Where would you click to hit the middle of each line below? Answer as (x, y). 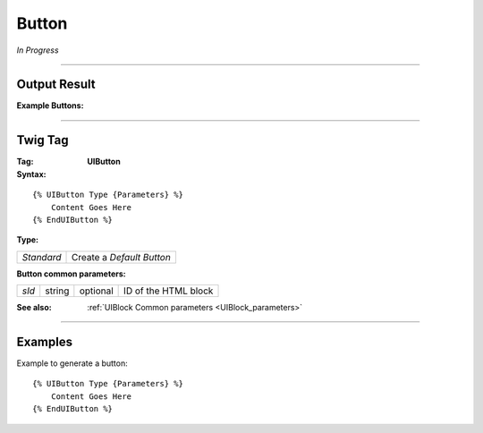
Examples (45, 341)
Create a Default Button (122, 257)
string (57, 291)
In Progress (38, 50)
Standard (42, 257)
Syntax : (31, 174)
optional (96, 291)
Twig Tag (42, 140)
